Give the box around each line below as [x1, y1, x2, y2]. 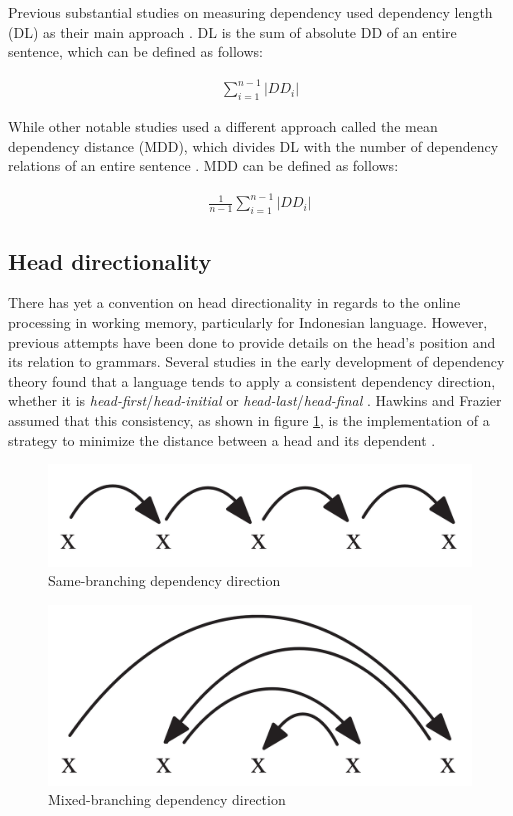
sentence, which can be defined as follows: [8, 41, 263, 62]
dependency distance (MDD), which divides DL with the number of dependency [8, 135, 499, 156]
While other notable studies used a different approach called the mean [8, 116, 438, 137]
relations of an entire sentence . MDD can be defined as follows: [8, 155, 399, 176]
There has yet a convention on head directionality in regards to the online [8, 292, 461, 313]
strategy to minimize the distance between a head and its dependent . [8, 429, 436, 450]
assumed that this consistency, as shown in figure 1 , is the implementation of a [8, 409, 490, 430]
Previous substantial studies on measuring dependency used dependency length [8, 2, 493, 22]
